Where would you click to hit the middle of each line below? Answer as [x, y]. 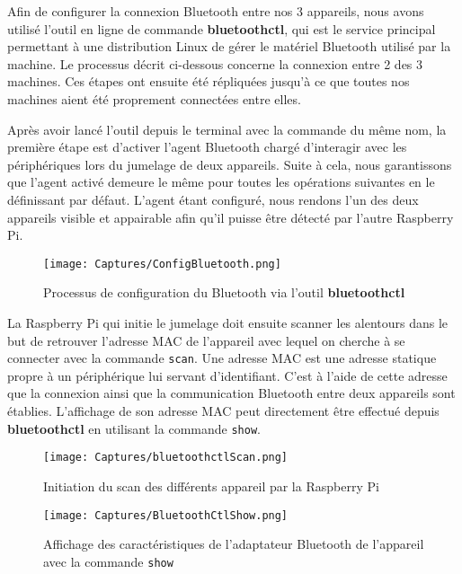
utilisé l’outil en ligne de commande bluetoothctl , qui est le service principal [222, 28]
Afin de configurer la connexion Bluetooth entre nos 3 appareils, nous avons [216, 11]
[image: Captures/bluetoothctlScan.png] [166, 458]
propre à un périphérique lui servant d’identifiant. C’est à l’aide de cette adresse [227, 375]
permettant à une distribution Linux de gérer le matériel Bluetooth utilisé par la [229, 46]
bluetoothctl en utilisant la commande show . [134, 428]
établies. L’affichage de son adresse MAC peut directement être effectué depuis [223, 411]
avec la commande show [108, 561]
